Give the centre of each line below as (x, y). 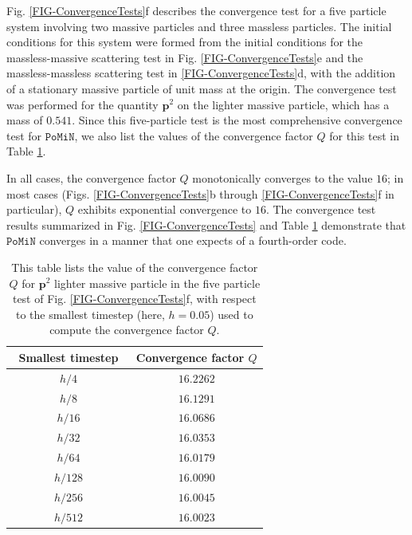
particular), (34, 209)
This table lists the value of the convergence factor (135, 267)
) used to (232, 314)
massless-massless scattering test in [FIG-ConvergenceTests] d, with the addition (201, 73)
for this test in (364, 135)
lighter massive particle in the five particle (157, 283)
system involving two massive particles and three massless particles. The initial (199, 26)
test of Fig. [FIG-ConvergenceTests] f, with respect (134, 299)
